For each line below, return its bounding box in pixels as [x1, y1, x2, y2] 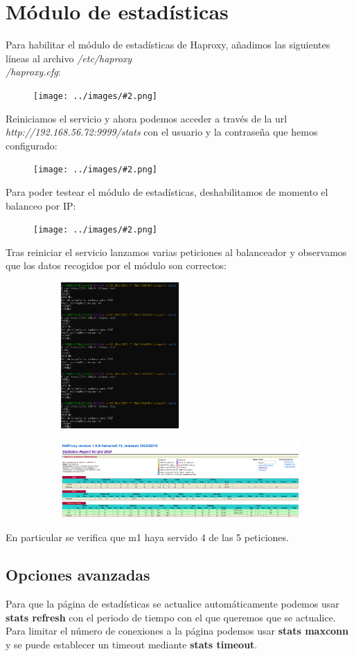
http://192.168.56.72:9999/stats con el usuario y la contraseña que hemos [6, 125, 318, 139]
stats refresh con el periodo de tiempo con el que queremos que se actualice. [6, 610, 336, 624]
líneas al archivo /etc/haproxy [6, 51, 132, 65]
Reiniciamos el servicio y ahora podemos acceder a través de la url [6, 111, 287, 125]
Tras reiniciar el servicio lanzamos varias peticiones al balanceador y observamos [6, 244, 347, 259]
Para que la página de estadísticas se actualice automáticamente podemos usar [6, 596, 339, 611]
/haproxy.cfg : [6, 64, 61, 79]
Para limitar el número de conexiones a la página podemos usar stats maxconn [6, 623, 348, 638]
